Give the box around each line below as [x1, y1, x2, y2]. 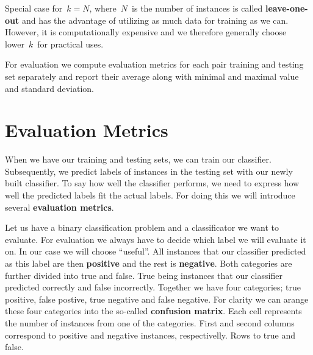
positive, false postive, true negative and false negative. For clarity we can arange [5, 292, 309, 305]
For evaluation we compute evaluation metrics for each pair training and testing [5, 58, 304, 71]
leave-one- [265, 2, 308, 14]
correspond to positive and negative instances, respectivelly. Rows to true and [5, 328, 296, 341]
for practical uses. [37, 37, 104, 50]
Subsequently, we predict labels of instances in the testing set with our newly [5, 164, 293, 177]
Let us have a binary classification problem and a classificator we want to [5, 221, 279, 234]
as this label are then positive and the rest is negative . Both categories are [5, 257, 292, 270]
